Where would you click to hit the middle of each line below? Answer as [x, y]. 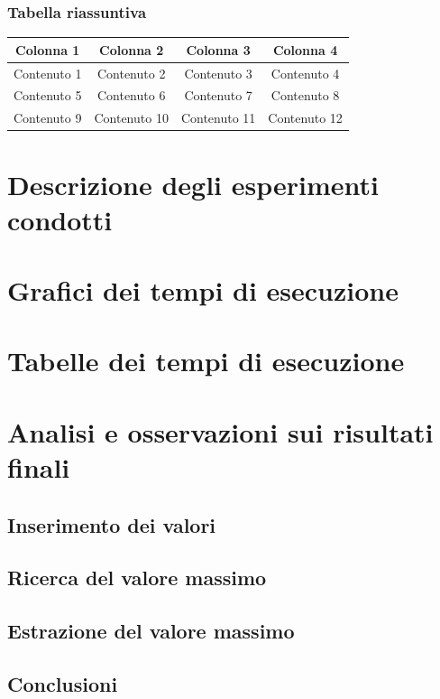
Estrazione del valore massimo [151, 631]
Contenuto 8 [305, 95]
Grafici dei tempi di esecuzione [203, 290]
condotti [60, 219]
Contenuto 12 [305, 118]
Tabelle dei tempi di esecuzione [206, 361]
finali [39, 467]
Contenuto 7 [218, 95]
